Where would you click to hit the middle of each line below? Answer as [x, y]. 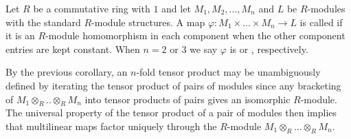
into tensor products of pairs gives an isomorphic [188, 99]
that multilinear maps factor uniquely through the [111, 126]
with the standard [43, 22]
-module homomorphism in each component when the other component [195, 35]
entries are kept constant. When [73, 49]
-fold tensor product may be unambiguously [228, 72]
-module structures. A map [148, 22]
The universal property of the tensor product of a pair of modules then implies [171, 113]
